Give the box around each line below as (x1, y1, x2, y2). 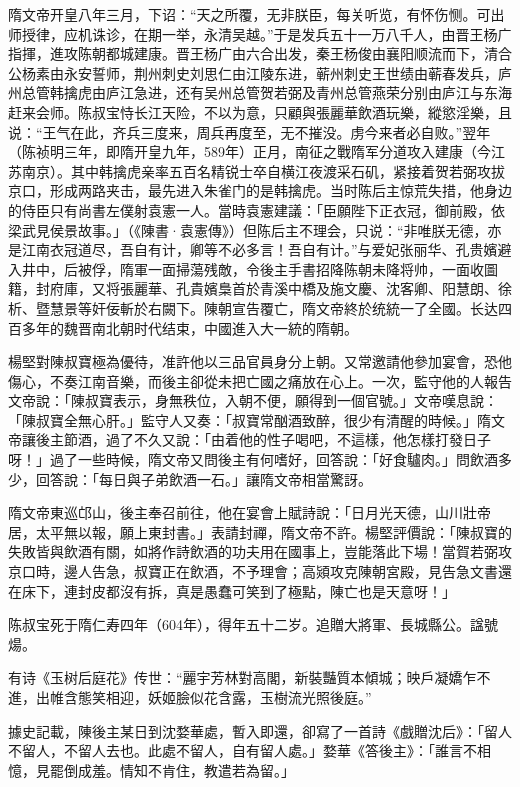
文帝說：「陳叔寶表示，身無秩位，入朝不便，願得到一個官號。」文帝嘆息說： (8, 390, 498, 411)
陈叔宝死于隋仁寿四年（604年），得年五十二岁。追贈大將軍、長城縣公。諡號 (8, 614, 498, 635)
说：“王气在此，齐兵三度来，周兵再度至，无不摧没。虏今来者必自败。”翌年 (8, 121, 491, 142)
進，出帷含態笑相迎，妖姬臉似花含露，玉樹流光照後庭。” (8, 687, 372, 707)
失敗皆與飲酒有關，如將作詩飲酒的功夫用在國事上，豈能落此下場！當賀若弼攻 (8, 541, 512, 562)
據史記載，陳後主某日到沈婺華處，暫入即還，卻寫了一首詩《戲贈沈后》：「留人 (8, 720, 512, 741)
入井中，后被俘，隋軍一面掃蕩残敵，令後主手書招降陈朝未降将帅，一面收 (8, 258, 484, 279)
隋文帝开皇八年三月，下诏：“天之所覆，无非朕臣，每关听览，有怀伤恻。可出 (8, 4, 505, 24)
